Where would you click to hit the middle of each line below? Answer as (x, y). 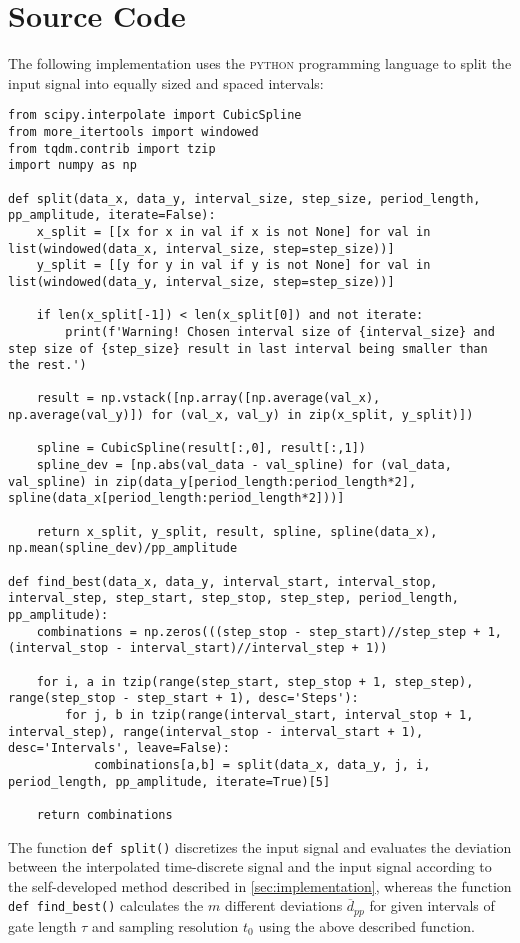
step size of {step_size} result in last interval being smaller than (248, 348)
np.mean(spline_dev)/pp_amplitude (123, 548)
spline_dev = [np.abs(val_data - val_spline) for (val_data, (244, 465)
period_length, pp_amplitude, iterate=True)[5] (169, 781)
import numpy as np (72, 165)
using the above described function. (366, 925)
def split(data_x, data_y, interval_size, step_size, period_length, (244, 198)
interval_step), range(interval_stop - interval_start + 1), (216, 731)
